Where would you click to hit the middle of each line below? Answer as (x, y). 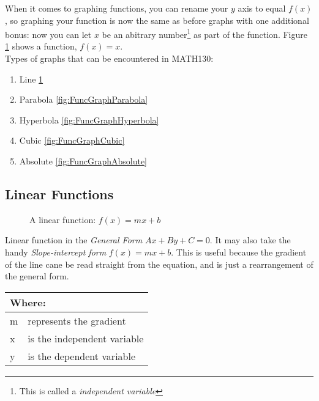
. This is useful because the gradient (239, 252)
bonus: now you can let (48, 34)
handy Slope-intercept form (56, 252)
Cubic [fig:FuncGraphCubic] (72, 140)
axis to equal (262, 8)
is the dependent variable (82, 356)
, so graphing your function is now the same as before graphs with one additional (157, 20)
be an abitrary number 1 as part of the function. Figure (205, 33)
